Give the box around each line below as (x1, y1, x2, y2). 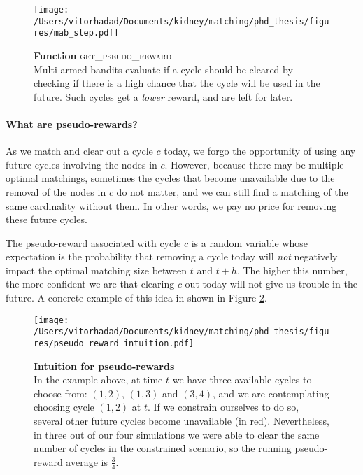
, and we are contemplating (212, 385, 329, 400)
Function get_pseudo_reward (34, 48, 172, 62)
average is (66, 454, 108, 469)
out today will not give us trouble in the (185, 276, 357, 291)
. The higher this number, (236, 262, 348, 277)
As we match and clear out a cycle (6, 143, 153, 158)
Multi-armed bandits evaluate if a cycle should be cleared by (34, 62, 293, 76)
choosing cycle (34, 399, 94, 414)
